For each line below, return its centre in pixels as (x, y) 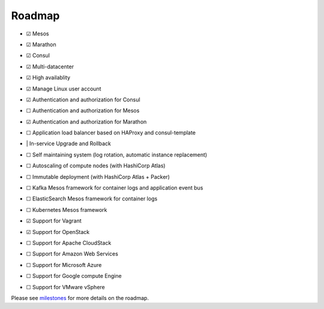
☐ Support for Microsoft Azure (64, 265)
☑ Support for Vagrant (54, 221)
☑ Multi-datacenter (50, 67)
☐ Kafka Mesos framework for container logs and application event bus (115, 188)
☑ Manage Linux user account (64, 88)
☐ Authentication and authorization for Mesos (83, 110)
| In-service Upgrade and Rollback (68, 143)
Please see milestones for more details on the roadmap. (80, 298)
